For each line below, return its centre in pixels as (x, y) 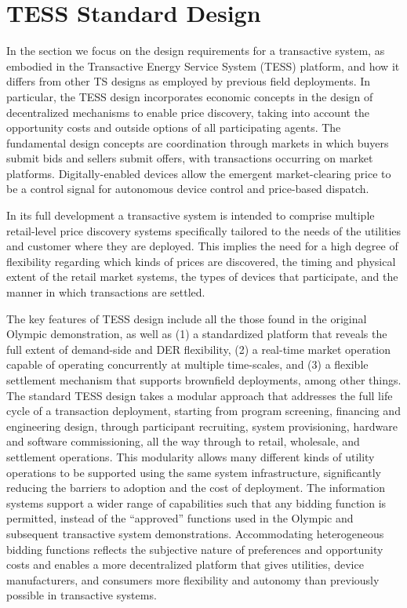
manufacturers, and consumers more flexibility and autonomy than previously (193, 579)
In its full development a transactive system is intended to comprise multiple (191, 215)
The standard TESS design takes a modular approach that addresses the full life (200, 395)
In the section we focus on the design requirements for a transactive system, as (196, 51)
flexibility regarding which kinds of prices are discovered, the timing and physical (201, 261)
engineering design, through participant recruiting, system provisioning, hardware (202, 426)
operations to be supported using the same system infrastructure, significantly (194, 472)
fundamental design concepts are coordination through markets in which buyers (198, 142)
